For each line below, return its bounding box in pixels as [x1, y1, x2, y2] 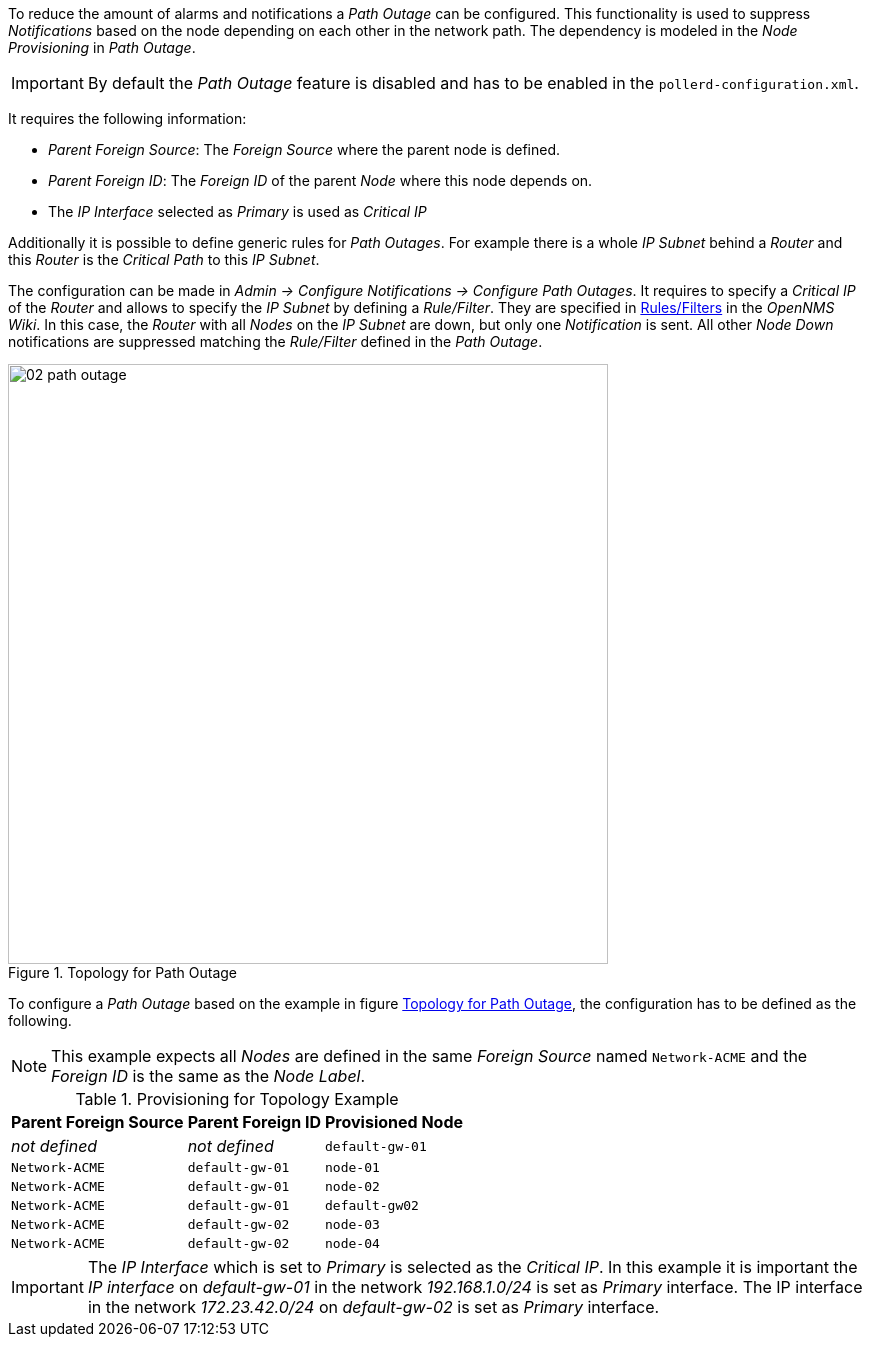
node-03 [325, 1217, 380, 1232]
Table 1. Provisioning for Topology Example [75, 1089, 399, 1109]
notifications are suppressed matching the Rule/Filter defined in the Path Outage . [8, 333, 543, 350]
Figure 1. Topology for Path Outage [8, 964, 238, 981]
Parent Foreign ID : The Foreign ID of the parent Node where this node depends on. [48, 172, 593, 189]
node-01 [325, 1160, 380, 1175]
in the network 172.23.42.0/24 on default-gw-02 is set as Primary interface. [87, 1297, 660, 1317]
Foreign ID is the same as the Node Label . [51, 1066, 366, 1086]
